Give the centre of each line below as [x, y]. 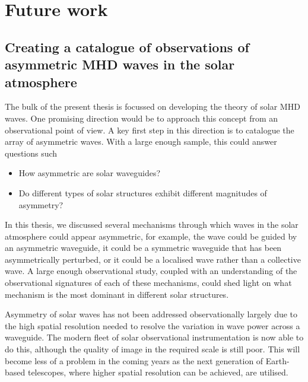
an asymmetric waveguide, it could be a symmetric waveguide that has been [143, 248]
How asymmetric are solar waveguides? [90, 173]
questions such [31, 153]
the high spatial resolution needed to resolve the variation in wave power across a [153, 325]
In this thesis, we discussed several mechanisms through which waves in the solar [152, 225]
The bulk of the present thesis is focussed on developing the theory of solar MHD [153, 106]
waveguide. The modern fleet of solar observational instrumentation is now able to [154, 337]
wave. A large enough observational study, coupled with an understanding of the [151, 271]
